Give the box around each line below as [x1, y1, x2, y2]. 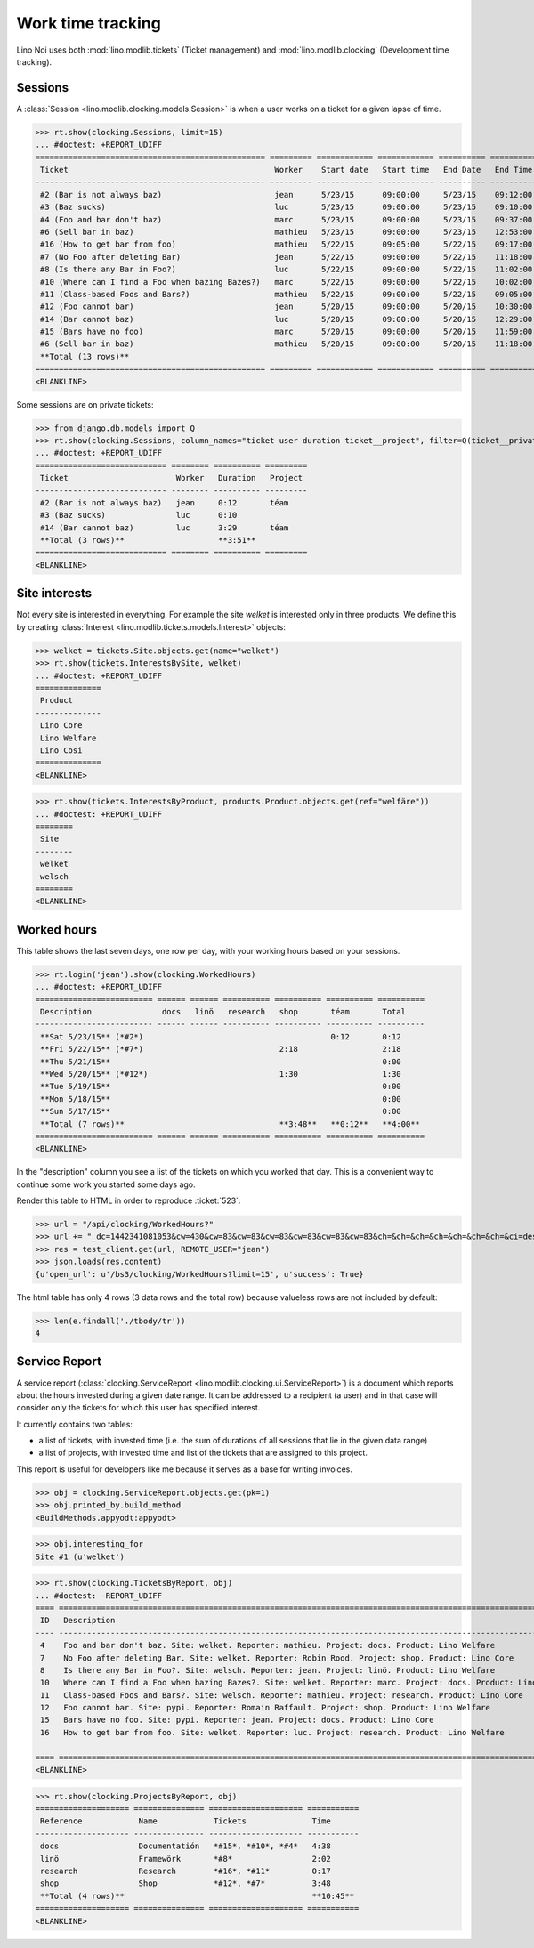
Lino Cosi [40, 745, 83, 756]
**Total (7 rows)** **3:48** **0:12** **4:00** [40, 1119, 420, 1129]
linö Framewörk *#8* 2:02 [40, 1854, 331, 1863]
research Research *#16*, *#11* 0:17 [40, 1865, 331, 1876]
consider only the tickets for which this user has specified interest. [16, 1402, 261, 1413]
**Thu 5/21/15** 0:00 [40, 1056, 402, 1067]
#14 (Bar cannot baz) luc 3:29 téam [40, 522, 289, 533]
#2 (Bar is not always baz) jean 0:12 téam [40, 497, 289, 507]
